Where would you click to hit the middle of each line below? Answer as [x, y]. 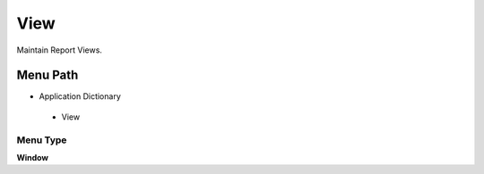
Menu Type [42, 140]
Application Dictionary [80, 96]
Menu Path [48, 75]
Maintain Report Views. [60, 50]
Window [33, 157]
